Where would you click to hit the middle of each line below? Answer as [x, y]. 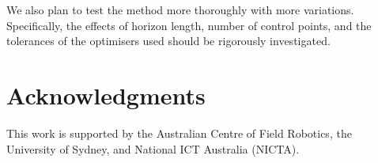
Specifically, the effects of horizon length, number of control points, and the [189, 25]
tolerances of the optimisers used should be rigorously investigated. [168, 41]
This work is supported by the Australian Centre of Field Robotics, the [179, 133]
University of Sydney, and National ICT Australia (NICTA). [153, 148]
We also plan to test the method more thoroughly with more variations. [180, 9]
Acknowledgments [106, 95]
